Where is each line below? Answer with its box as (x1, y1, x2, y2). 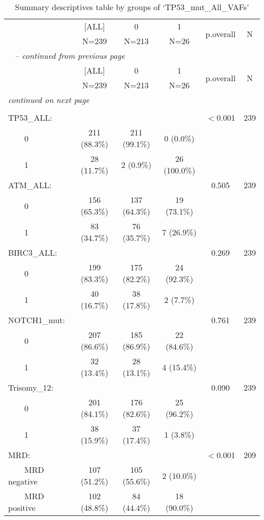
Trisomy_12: (8, 382, 54, 393)
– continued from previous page (15, 50, 125, 61)
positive (8, 502, 36, 513)
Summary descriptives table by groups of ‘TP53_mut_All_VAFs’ (15, 1, 249, 13)
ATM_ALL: (8, 179, 52, 191)
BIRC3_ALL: (8, 247, 57, 258)
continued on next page (8, 94, 89, 106)
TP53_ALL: (8, 112, 52, 123)
